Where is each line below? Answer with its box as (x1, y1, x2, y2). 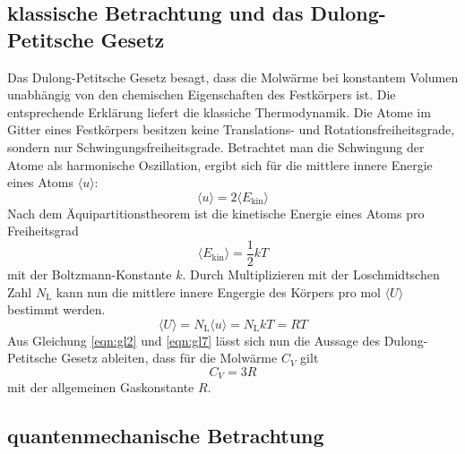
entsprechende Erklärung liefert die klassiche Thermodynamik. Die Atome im (7, 102, 431, 121)
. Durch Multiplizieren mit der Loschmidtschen (182, 265, 440, 283)
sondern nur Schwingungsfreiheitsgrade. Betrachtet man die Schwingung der (7, 137, 425, 156)
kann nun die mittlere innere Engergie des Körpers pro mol (56, 282, 381, 301)
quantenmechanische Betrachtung (7, 422, 324, 450)
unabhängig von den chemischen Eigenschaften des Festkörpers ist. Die (7, 85, 396, 104)
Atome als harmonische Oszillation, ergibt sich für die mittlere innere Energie (7, 155, 433, 174)
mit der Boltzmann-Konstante (7, 265, 172, 283)
